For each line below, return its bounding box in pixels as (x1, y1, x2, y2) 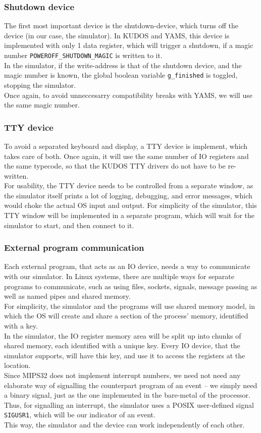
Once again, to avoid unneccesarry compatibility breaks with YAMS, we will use (4, 89, 252, 100)
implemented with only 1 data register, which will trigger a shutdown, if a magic (4, 40, 253, 50)
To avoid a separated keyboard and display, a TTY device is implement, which (4, 140, 248, 151)
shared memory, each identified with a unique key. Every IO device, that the (4, 340, 240, 351)
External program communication (4, 241, 144, 254)
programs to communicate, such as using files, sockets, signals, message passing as (4, 281, 257, 291)
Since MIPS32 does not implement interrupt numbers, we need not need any (4, 370, 241, 380)
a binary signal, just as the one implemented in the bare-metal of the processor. (4, 390, 250, 400)
